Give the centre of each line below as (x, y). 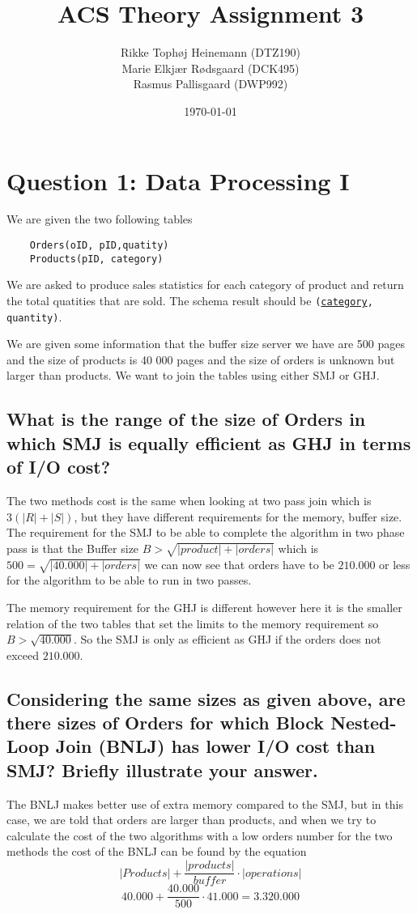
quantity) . (34, 316)
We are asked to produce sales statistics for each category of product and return (205, 285)
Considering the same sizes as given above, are (206, 698)
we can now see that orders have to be (239, 564)
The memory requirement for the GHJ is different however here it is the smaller (204, 607)
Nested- (364, 723)
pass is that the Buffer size (73, 548)
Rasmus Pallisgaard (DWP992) (211, 84)
